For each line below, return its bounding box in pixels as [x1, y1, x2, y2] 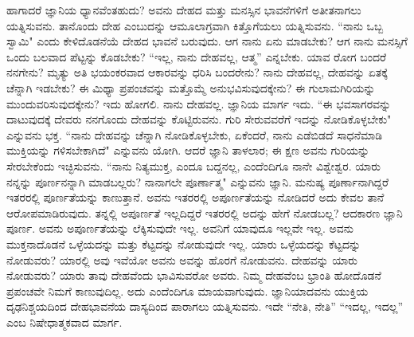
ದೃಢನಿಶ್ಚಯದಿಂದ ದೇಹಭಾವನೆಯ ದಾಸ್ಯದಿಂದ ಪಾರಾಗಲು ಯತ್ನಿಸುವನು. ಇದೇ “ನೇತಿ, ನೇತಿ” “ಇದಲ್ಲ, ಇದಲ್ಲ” [6, 298, 404, 315]
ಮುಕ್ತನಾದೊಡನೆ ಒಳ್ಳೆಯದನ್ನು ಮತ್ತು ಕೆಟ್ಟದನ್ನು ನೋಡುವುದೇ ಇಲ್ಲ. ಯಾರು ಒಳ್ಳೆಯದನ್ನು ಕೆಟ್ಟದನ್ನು [6, 235, 361, 252]
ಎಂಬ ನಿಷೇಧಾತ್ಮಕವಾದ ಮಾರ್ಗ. [6, 313, 123, 330]
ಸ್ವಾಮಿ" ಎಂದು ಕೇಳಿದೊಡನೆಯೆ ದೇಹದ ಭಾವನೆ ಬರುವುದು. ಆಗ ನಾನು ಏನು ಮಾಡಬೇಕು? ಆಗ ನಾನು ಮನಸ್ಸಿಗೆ [6, 33, 408, 49]
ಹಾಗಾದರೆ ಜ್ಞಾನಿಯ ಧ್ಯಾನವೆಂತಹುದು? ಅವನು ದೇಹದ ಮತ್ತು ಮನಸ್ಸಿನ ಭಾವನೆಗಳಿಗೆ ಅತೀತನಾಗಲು [6, 2, 361, 18]
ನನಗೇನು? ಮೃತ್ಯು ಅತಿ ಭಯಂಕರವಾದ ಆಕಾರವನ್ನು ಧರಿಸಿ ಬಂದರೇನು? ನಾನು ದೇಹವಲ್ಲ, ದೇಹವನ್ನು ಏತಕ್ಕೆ [6, 64, 388, 80]
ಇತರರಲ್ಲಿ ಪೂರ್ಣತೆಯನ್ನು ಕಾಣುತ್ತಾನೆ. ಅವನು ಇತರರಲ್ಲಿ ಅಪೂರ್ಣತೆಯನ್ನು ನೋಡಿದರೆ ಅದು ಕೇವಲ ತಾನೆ [6, 189, 385, 206]
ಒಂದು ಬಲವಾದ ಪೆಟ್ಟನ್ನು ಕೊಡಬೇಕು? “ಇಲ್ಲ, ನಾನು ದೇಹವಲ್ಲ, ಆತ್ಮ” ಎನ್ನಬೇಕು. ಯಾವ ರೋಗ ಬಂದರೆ [6, 48, 386, 65]
